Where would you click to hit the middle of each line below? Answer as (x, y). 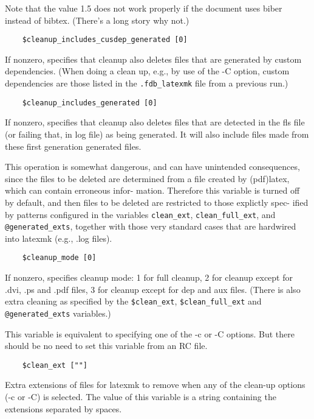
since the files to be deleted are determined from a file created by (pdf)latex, (147, 178)
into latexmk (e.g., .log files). (59, 238)
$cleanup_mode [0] (59, 258)
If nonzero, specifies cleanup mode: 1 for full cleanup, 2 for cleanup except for (149, 277)
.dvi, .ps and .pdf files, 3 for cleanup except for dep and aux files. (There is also (153, 289)
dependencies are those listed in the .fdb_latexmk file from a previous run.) (147, 83)
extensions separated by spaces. (63, 408)
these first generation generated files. (73, 146)
